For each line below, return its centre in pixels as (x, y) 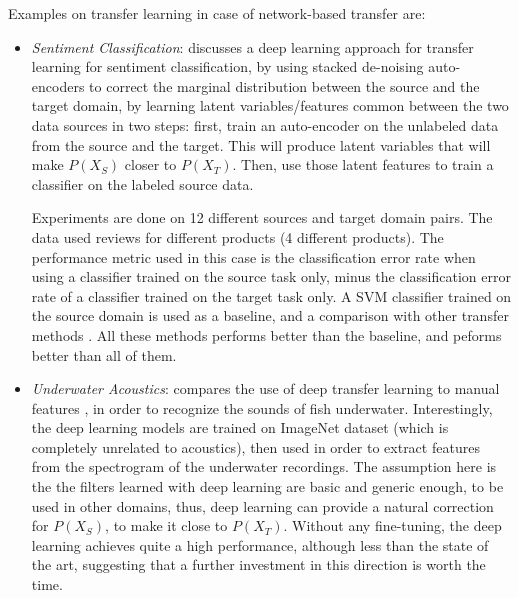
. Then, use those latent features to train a (363, 164)
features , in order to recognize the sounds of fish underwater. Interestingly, (262, 407)
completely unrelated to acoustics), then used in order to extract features (255, 446)
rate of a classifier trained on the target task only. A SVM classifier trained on (271, 295)
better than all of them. (104, 354)
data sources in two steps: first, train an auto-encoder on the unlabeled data (265, 124)
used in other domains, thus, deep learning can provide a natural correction (262, 505)
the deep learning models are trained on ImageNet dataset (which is (240, 427)
